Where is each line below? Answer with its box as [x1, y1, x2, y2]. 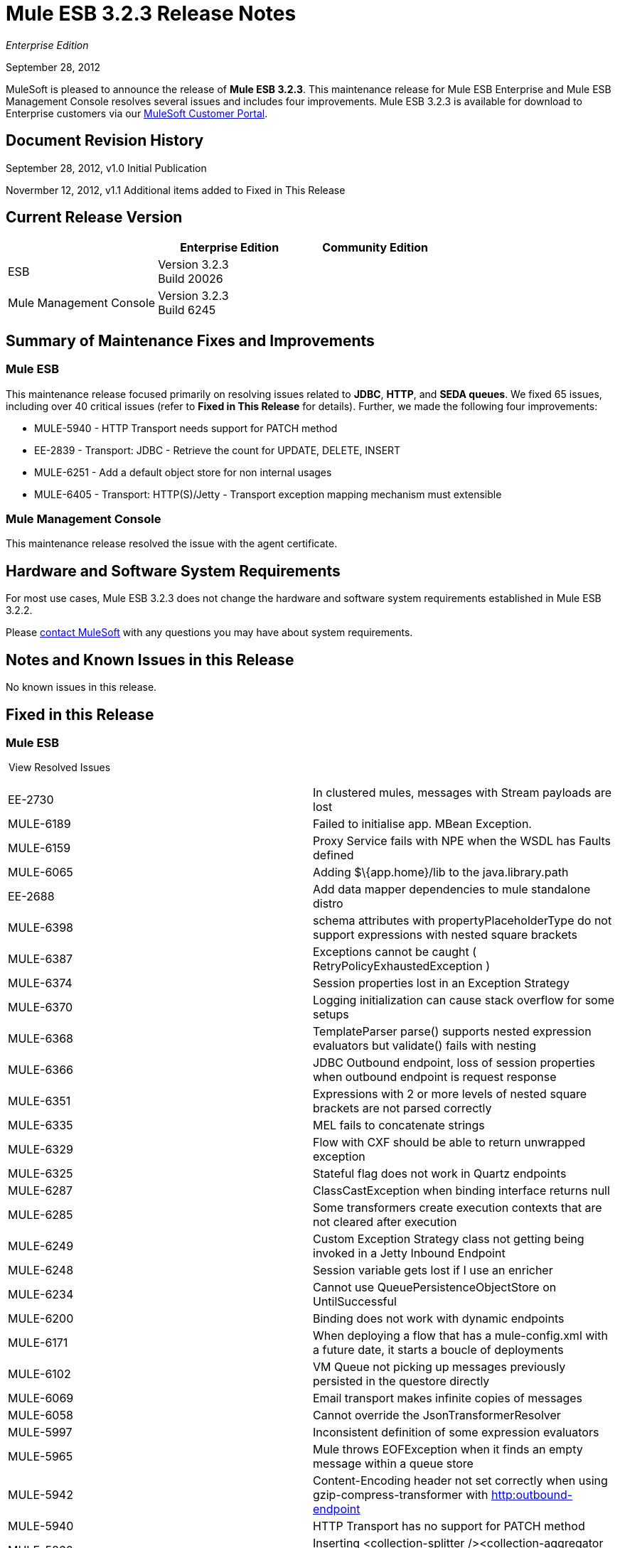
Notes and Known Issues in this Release [6, 650, 294, 669]
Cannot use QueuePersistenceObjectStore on [313, 1280, 557, 1295]
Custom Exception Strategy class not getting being [313, 1232, 584, 1247]
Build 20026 [158, 272, 223, 286]
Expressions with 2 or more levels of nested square [313, 1087, 587, 1102]
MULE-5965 [8, 1449, 73, 1464]
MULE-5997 [8, 1425, 73, 1440]
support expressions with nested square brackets [313, 928, 578, 942]
